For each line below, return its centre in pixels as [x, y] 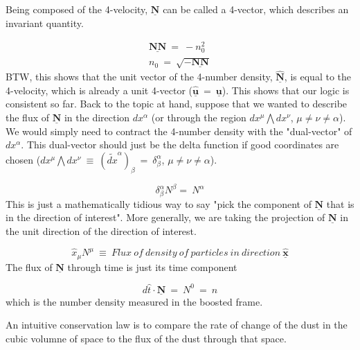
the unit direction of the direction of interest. [101, 231]
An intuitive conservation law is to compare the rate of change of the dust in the [177, 325]
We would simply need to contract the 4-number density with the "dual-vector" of [179, 131]
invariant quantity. [45, 23]
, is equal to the [317, 77]
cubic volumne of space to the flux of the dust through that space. [146, 339]
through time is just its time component [152, 266]
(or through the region [199, 117]
